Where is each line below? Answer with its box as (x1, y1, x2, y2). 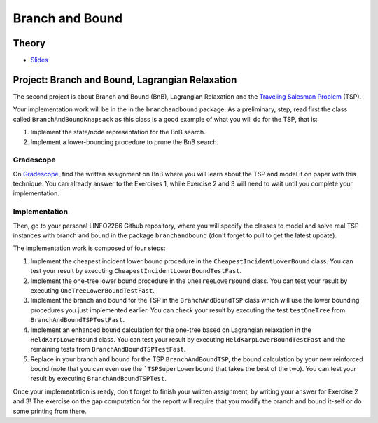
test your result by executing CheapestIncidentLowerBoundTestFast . (30, 267, 242, 275)
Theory (13, 37, 46, 49)
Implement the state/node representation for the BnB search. (30, 128, 206, 137)
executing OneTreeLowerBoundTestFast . (30, 286, 155, 294)
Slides (30, 56, 48, 64)
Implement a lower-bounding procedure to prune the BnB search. (30, 137, 219, 146)
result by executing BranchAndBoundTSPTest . (30, 375, 167, 383)
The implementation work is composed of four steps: (13, 244, 166, 252)
